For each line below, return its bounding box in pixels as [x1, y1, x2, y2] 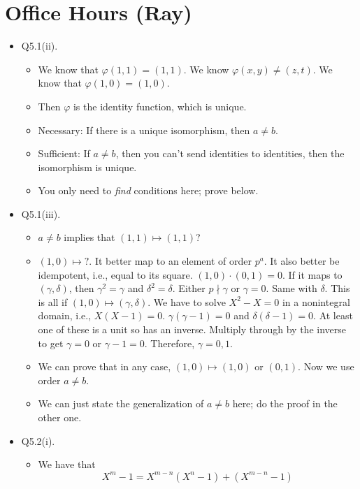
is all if [38, 294, 68, 309]
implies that [64, 230, 115, 245]
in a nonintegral [282, 294, 350, 309]
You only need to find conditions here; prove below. [38, 183, 259, 198]
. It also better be [264, 254, 340, 268]
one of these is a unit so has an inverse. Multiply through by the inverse [38, 322, 347, 337]
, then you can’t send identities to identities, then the [115, 146, 345, 161]
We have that [38, 457, 96, 472]
